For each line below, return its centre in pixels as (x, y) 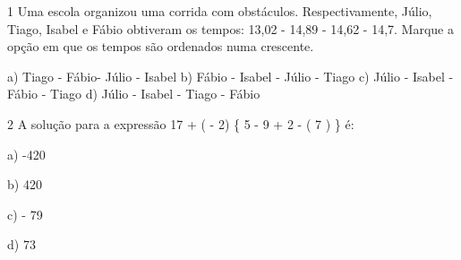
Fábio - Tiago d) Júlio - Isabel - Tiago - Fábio (134, 94)
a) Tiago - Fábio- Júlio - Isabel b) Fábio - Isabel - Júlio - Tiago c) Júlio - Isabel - (230, 76)
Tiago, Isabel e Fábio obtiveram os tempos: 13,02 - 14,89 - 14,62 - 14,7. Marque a (230, 28)
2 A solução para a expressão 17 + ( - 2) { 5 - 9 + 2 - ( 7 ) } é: (181, 123)
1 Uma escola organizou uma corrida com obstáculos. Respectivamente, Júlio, (220, 11)
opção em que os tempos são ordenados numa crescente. (161, 46)
